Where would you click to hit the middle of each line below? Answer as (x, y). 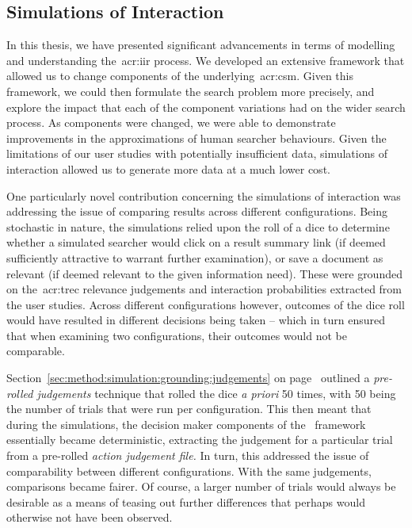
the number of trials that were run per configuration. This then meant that (189, 409)
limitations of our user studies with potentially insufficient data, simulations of (197, 153)
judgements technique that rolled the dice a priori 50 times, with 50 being (216, 393)
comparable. (36, 351)
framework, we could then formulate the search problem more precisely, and (191, 91)
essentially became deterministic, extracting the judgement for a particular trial (200, 440)
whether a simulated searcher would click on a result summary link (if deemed (196, 242)
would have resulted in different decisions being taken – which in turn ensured (196, 320)
